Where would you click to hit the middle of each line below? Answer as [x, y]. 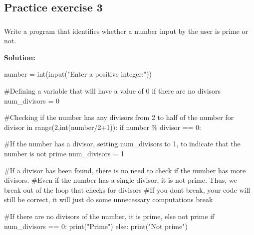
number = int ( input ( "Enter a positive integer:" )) [78, 74]
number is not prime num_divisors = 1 [64, 154]
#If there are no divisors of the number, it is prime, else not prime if [109, 216]
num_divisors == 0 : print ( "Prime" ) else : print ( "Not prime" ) [96, 226]
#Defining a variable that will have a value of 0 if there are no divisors [113, 91]
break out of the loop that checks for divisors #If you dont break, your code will [127, 189]
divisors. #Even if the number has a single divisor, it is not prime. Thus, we [121, 180]
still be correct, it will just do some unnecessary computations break [109, 199]
